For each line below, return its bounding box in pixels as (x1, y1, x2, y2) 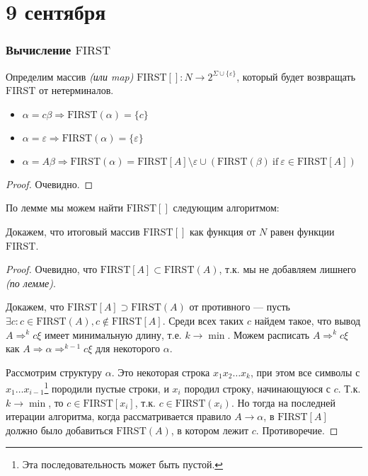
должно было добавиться (6, 422, 113, 437)
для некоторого (95, 341, 161, 356)
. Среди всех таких (162, 313, 244, 327)
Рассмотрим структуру (6, 364, 103, 379)
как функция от (190, 224, 256, 238)
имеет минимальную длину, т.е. (44, 327, 182, 342)
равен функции (270, 224, 335, 238)
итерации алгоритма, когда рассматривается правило (6, 409, 231, 424)
